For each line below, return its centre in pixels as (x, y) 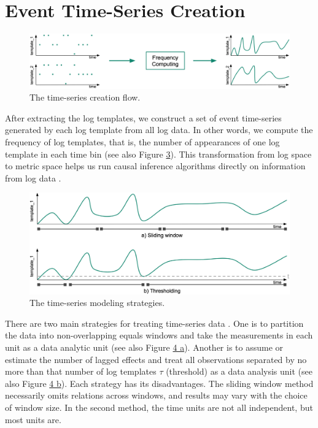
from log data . (33, 178)
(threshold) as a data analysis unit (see (239, 371)
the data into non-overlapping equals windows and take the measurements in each (159, 335)
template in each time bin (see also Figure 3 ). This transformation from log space (158, 154)
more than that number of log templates (81, 371)
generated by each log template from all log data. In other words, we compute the (159, 130)
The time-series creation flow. (85, 97)
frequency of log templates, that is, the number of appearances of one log (142, 142)
